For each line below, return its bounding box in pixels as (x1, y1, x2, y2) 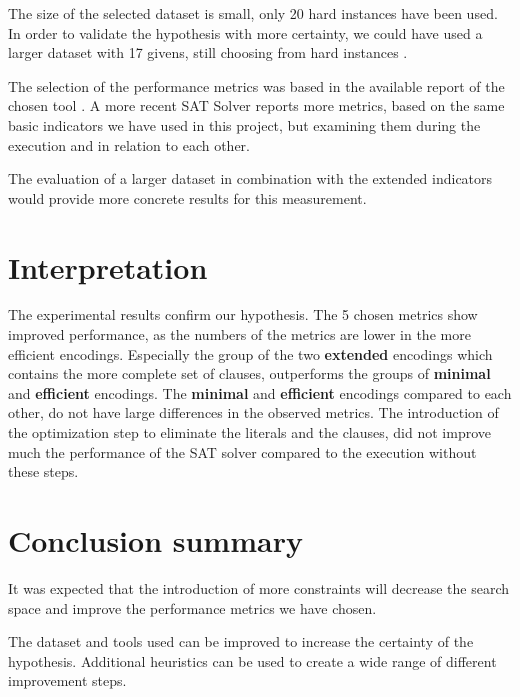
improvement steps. (8, 670, 127, 691)
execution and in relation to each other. (8, 134, 250, 155)
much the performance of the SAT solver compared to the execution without (8, 441, 477, 462)
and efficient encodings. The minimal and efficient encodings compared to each (8, 382, 512, 403)
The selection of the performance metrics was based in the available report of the (8, 75, 505, 96)
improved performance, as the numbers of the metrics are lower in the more (8, 324, 471, 345)
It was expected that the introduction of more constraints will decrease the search (8, 577, 510, 598)
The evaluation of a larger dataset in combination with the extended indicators (8, 168, 493, 189)
